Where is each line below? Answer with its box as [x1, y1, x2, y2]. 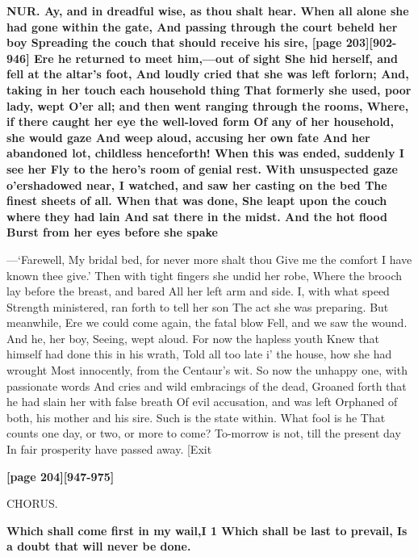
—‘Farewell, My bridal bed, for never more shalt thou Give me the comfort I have [6, 250, 412, 267]
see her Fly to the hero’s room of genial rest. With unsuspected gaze [6, 160, 398, 177]
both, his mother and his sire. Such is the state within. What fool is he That [6, 408, 386, 425]
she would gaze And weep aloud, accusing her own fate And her [6, 128, 370, 145]
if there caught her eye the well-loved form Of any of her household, [6, 113, 395, 130]
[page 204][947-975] [6, 467, 115, 484]
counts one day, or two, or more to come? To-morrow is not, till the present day [6, 425, 401, 442]
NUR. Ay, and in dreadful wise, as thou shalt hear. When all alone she [6, 2, 409, 19]
